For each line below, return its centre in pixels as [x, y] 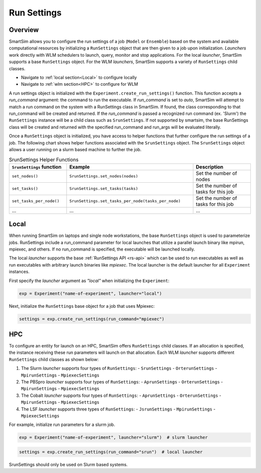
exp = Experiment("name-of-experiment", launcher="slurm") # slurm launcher [113, 438]
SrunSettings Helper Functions [44, 159]
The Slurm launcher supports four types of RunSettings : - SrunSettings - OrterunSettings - [119, 368]
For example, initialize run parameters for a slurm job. [62, 425]
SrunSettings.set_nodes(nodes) [104, 176]
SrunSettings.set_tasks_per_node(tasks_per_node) [125, 201]
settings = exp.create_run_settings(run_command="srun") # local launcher [111, 452]
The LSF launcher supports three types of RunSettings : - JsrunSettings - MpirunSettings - [118, 409]
